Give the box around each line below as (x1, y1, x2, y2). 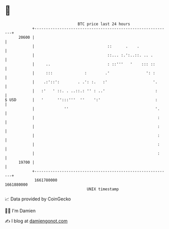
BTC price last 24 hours (77, 21, 130, 27)
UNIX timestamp (87, 186, 119, 192)
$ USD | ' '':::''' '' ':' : (5, 97, 158, 103)
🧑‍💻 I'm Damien (5, 208, 36, 214)
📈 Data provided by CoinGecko (5, 196, 71, 202)
